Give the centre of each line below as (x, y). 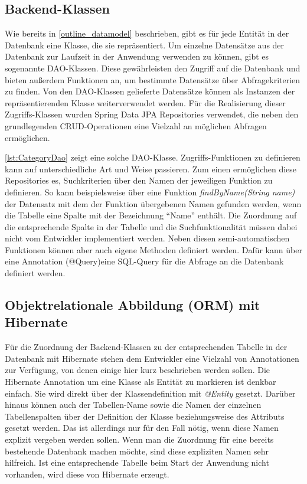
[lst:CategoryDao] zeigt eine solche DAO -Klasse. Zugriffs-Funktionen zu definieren (153, 157)
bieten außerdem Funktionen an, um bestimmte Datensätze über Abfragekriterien (153, 79)
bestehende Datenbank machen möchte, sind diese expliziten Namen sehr (137, 451)
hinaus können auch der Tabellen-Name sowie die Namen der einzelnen (133, 405)
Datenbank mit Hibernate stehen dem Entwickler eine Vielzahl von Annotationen (152, 358)
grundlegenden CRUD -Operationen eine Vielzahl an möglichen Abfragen (136, 125)
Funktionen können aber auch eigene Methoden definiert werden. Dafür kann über (153, 249)
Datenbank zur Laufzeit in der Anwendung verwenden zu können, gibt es (137, 56)
